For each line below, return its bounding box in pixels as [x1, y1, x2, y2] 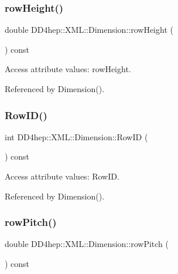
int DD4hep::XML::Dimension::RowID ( [5, 130, 148, 143]
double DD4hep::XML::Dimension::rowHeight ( [5, 23, 173, 36]
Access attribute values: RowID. [5, 170, 119, 182]
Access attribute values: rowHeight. [5, 63, 131, 75]
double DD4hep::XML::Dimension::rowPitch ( [5, 238, 169, 250]
